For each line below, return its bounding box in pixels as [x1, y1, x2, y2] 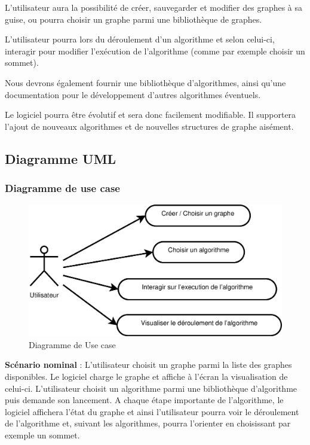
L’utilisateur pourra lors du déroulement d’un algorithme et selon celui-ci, [5, 33, 275, 45]
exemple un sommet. [5, 428, 80, 441]
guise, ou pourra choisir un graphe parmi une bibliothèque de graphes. [5, 13, 262, 25]
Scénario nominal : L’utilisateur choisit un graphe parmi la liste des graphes [5, 358, 292, 371]
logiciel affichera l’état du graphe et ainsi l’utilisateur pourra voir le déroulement [5, 405, 299, 417]
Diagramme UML [5, 149, 116, 167]
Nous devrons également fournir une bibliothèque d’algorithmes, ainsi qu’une [5, 76, 286, 89]
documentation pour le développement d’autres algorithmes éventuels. [5, 88, 261, 100]
